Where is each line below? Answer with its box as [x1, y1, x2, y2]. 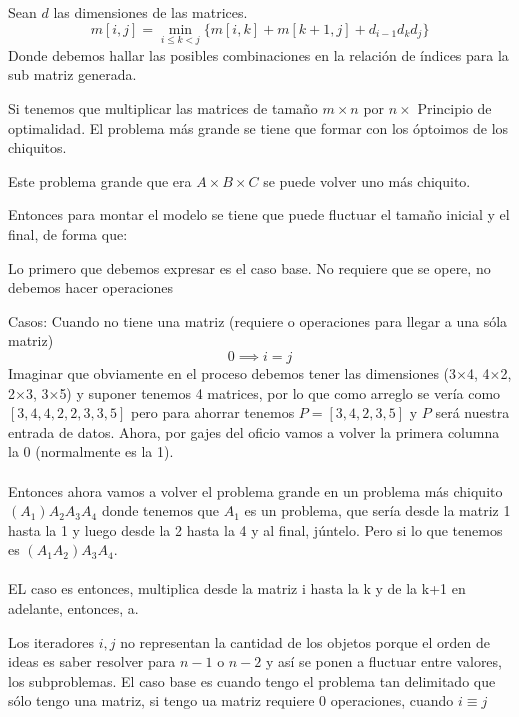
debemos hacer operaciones [8, 277, 174, 298]
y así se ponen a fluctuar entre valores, [265, 651, 502, 672]
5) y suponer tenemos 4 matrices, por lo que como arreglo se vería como [59, 382, 501, 403]
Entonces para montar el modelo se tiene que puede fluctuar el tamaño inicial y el [8, 204, 510, 225]
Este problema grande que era [8, 170, 192, 191]
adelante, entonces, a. [8, 598, 139, 619]
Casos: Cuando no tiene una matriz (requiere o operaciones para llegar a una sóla [8, 310, 508, 331]
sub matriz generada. [8, 64, 137, 85]
